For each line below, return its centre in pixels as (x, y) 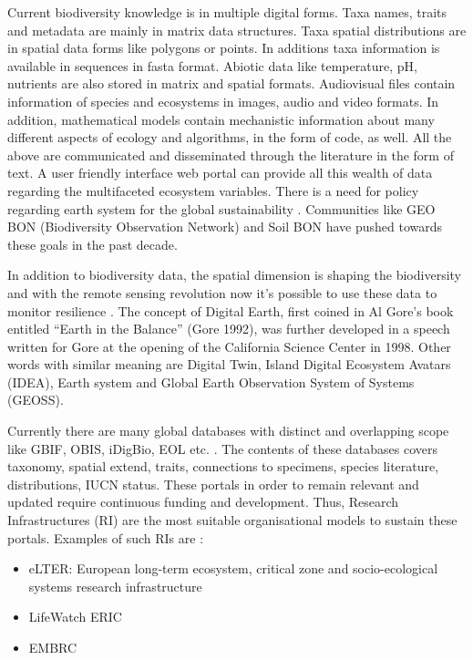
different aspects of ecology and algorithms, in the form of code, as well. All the (230, 137)
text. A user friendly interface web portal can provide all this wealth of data (220, 173)
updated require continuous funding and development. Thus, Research (203, 502)
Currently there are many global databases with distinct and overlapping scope (228, 431)
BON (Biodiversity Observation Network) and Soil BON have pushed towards (225, 227)
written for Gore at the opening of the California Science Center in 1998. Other (229, 346)
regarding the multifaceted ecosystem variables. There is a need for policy (213, 190)
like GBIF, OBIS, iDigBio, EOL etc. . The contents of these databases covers (222, 448)
